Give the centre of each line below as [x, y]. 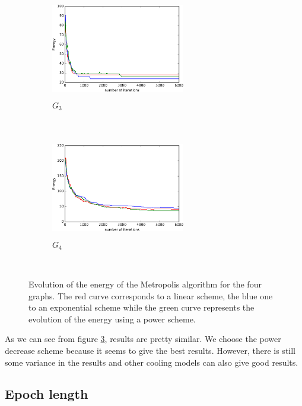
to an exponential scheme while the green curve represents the [142, 307]
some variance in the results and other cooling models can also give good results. [152, 362]
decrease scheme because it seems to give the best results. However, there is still [150, 350]
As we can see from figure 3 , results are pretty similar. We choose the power [143, 339]
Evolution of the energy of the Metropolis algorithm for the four [145, 284]
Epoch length [47, 394]
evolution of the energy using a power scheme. [112, 319]
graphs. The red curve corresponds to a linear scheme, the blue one [151, 295]
